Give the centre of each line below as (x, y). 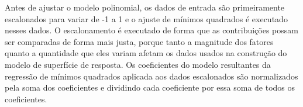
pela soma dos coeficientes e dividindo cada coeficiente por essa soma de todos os (150, 87)
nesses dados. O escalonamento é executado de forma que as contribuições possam (151, 30)
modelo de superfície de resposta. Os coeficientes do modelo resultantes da (138, 64)
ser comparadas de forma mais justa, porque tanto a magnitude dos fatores (139, 41)
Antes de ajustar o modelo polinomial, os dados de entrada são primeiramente (145, 7)
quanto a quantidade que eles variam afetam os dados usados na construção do (146, 53)
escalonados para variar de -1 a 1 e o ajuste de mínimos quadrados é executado (146, 18)
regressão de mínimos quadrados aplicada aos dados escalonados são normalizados (151, 76)
